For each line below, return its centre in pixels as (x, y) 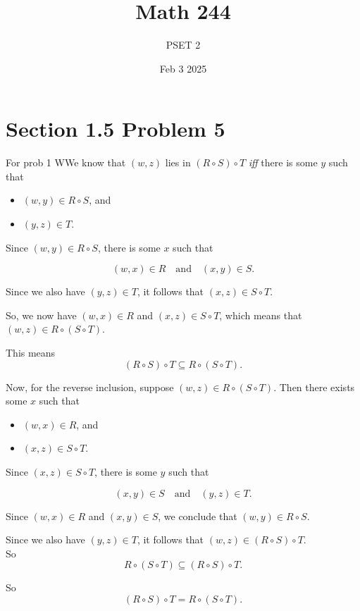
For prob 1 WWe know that (66, 162)
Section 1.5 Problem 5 (116, 129)
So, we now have (41, 315)
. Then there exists (314, 387)
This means (31, 352)
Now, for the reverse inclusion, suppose (90, 387)
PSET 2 (183, 45)
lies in (178, 162)
